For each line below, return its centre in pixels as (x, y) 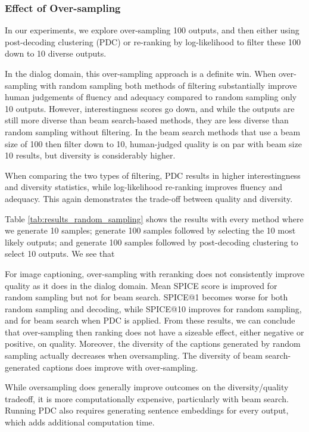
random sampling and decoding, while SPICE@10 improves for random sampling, (153, 308)
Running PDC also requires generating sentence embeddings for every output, (147, 410)
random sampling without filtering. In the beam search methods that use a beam (153, 131)
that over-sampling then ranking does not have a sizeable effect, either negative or (154, 332)
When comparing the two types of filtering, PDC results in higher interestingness (153, 175)
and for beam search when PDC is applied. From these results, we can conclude (150, 320)
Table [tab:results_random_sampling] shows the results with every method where (154, 218)
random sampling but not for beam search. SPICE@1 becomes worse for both (146, 297)
